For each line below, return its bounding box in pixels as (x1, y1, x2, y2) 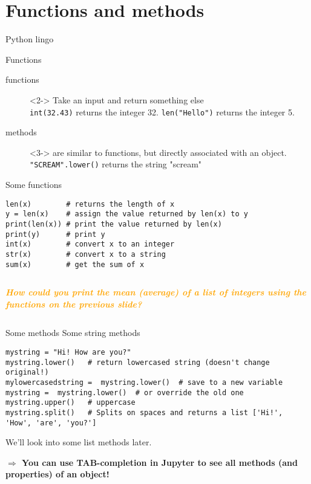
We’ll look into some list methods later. (5, 436, 152, 448)
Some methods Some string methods (5, 326, 140, 339)
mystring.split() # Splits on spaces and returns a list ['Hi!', (5, 408, 283, 417)
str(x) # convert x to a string (5, 250, 166, 259)
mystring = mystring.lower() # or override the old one (5, 388, 244, 397)
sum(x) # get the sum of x (5, 260, 145, 269)
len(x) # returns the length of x (5, 199, 175, 208)
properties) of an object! (5, 468, 110, 480)
